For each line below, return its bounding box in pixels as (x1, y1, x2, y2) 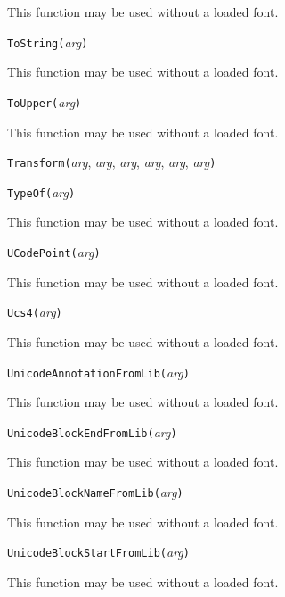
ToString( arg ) (7, 32, 88, 51)
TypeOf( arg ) (7, 182, 76, 201)
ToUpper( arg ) (7, 92, 82, 111)
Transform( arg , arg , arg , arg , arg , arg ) (7, 153, 216, 171)
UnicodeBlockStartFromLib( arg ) (7, 543, 190, 561)
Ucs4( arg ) (7, 303, 62, 321)
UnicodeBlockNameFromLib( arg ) (7, 483, 183, 501)
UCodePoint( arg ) (7, 243, 101, 261)
